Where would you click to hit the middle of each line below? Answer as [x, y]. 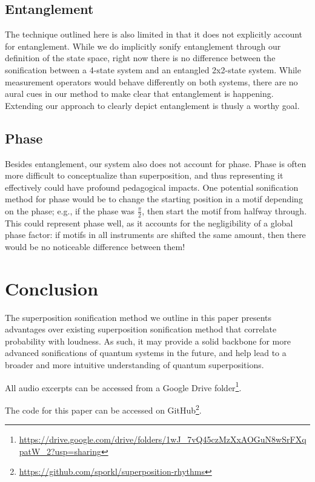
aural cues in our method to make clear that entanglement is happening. [139, 94]
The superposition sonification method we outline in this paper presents [138, 317]
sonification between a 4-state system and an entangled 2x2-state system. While [153, 69]
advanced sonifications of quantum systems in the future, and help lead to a [146, 353]
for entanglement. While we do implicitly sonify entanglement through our [143, 46]
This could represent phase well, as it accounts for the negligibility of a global [149, 223]
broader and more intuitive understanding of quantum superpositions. [134, 365]
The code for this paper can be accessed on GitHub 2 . [103, 409]
